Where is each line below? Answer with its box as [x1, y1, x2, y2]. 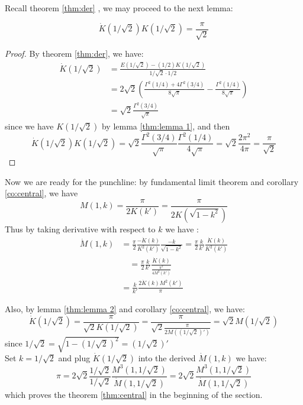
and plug [58, 352, 91, 364]
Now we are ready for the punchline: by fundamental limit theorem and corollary [5, 175, 299, 187]
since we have [5, 119, 54, 132]
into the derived [138, 352, 196, 364]
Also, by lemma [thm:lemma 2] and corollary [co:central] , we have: [5, 302, 245, 315]
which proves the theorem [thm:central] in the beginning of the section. [5, 388, 263, 400]
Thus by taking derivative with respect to [5, 222, 156, 235]
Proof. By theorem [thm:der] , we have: [5, 47, 144, 60]
